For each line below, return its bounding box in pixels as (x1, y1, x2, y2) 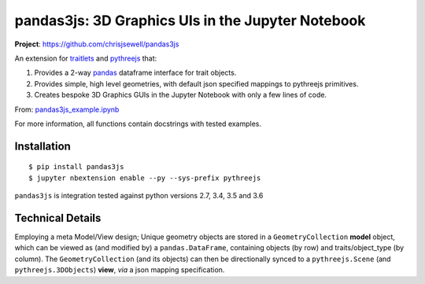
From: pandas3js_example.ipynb (14, 105, 120, 114)
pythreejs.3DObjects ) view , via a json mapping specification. (14, 265, 225, 275)
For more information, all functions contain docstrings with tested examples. (14, 119, 262, 128)
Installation (14, 139, 71, 153)
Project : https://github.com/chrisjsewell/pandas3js (14, 39, 179, 49)
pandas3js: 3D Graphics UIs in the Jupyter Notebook (14, 12, 366, 29)
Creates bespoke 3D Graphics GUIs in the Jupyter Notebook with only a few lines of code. (34, 90, 327, 100)
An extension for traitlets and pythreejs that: (14, 53, 157, 63)
